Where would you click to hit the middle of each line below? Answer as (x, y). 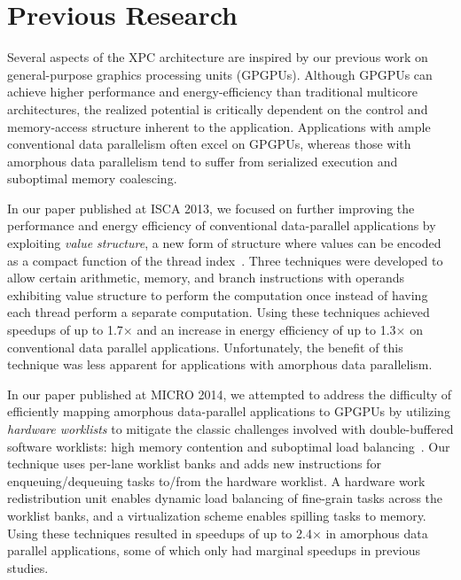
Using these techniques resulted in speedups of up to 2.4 (160, 533)
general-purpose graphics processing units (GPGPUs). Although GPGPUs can (220, 74)
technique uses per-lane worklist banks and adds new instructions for (194, 464)
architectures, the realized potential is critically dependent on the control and (218, 108)
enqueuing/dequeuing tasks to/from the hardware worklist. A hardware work (216, 480)
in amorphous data (377, 533)
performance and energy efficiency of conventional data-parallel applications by (222, 225)
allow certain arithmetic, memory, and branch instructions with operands (206, 278)
